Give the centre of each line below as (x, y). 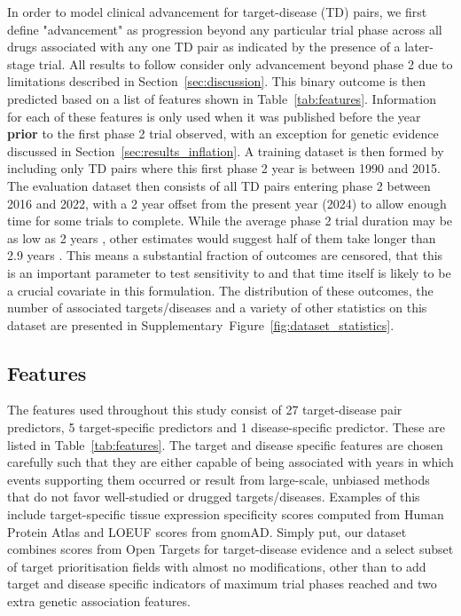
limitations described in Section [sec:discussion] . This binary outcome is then (217, 81)
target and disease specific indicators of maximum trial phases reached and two (222, 584)
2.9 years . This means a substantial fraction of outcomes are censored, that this (225, 255)
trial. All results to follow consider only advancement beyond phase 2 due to (246, 63)
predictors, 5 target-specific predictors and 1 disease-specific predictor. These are (226, 427)
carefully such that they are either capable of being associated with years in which (230, 462)
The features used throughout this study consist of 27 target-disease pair (205, 410)
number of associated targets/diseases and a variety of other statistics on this (217, 308)
